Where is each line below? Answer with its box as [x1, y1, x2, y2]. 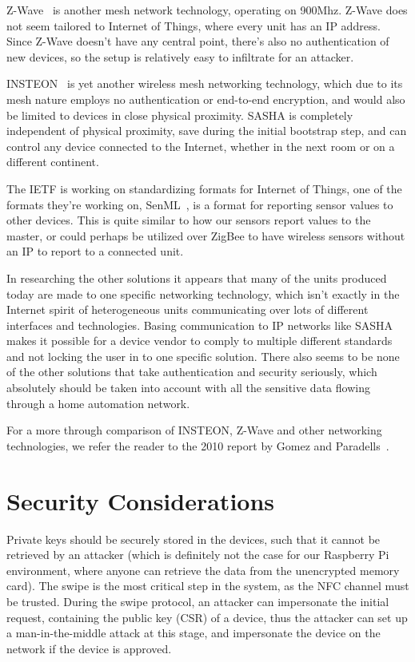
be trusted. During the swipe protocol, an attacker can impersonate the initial [6, 593, 389, 609]
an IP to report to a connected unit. [6, 243, 184, 260]
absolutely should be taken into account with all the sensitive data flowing [6, 379, 370, 396]
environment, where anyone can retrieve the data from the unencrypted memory [6, 561, 400, 578]
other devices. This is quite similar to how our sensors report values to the [6, 212, 371, 228]
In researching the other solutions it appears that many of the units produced [6, 269, 387, 286]
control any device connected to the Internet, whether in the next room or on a [6, 137, 395, 154]
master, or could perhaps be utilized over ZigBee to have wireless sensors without [6, 227, 405, 244]
